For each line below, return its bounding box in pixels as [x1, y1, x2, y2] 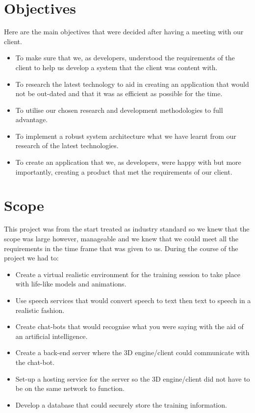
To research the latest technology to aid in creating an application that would [15, 78, 249, 89]
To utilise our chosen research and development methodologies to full [15, 104, 223, 115]
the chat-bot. [15, 357, 55, 367]
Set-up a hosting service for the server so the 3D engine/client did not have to [15, 373, 250, 384]
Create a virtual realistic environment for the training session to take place [15, 269, 241, 279]
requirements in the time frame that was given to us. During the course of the [4, 243, 238, 253]
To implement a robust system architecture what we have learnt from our [15, 130, 236, 141]
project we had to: [4, 253, 59, 263]
